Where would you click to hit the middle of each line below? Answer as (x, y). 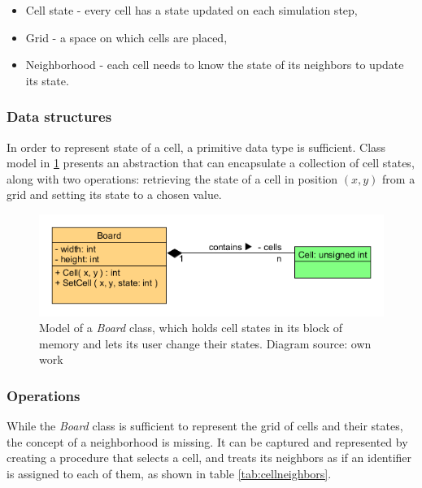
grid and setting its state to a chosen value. (114, 194)
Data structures (59, 117)
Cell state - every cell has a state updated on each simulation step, (191, 10)
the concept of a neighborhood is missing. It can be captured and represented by (207, 441)
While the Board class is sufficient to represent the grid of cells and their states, (205, 426)
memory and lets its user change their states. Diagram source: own (205, 343)
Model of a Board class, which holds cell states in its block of (191, 328)
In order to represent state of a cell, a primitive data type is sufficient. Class (196, 147)
